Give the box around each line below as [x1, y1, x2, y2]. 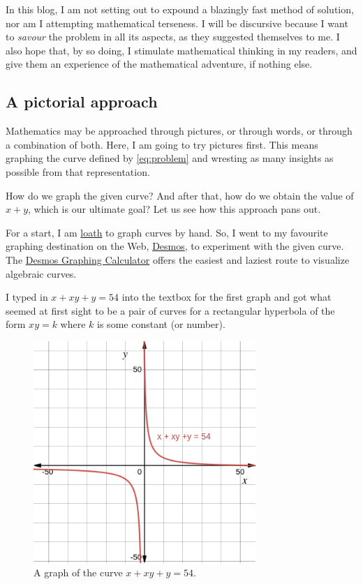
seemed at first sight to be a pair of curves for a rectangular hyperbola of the [6, 303, 335, 317]
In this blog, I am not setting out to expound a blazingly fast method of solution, [6, 2, 354, 16]
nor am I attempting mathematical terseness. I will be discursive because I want [6, 15, 348, 30]
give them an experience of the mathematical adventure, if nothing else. [6, 57, 313, 71]
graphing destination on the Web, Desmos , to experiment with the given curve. [6, 239, 344, 253]
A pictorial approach [6, 91, 158, 112]
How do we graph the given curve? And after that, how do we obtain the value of [6, 188, 354, 202]
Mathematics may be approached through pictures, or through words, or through [6, 123, 353, 138]
